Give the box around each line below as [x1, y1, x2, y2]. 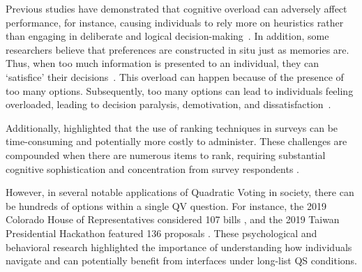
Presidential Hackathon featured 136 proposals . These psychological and [6, 225, 317, 240]
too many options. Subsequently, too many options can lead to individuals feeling [6, 83, 354, 98]
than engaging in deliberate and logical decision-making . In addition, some [6, 29, 329, 43]
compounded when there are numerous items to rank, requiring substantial [6, 147, 326, 162]
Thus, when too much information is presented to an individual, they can [6, 56, 319, 70]
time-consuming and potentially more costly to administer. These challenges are [6, 134, 347, 149]
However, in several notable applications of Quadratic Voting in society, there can [6, 185, 354, 199]
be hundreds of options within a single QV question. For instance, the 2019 [6, 198, 326, 213]
